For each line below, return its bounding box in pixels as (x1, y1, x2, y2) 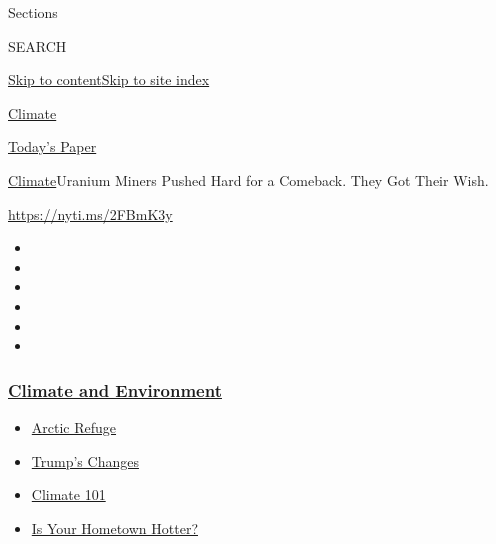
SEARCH (8, 35, 67, 56)
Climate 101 (31, 484, 106, 505)
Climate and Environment (8, 377, 222, 402)
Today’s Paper (8, 136, 97, 157)
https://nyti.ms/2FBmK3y (8, 203, 173, 224)
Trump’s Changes (31, 450, 139, 471)
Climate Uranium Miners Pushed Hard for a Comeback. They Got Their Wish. (8, 169, 489, 190)
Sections (8, 2, 58, 22)
